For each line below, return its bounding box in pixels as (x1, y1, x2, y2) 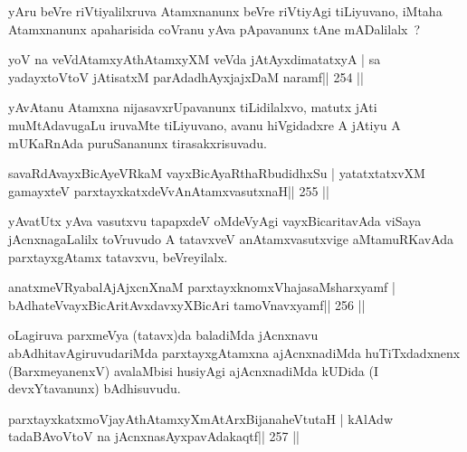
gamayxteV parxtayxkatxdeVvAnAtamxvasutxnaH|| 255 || (8, 181, 329, 200)
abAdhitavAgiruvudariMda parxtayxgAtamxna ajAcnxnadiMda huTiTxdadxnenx (8, 343, 461, 362)
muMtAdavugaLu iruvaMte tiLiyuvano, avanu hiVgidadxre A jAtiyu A (8, 115, 401, 134)
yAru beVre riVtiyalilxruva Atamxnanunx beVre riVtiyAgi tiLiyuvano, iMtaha (8, 2, 443, 20)
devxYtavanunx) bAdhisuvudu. (8, 379, 181, 398)
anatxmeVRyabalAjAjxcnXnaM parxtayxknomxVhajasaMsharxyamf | (8, 278, 396, 297)
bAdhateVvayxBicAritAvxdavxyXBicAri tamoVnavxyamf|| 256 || (8, 295, 366, 314)
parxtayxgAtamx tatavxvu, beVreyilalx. (8, 247, 228, 266)
